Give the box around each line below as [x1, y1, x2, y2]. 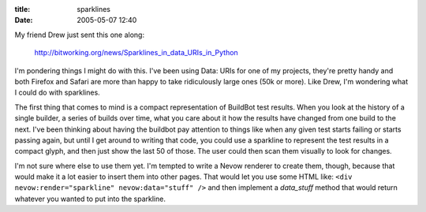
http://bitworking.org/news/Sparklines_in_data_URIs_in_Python [34, 48, 238, 58]
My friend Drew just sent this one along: [14, 30, 145, 39]
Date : [14, 16, 33, 25]
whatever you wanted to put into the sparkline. [14, 194, 166, 203]
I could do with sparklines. [14, 87, 100, 98]
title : [14, 5, 31, 13]
